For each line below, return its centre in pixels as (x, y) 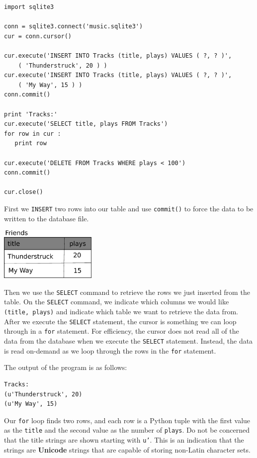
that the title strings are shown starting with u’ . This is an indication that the (124, 440)
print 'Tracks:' (31, 114)
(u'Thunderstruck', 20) (43, 394)
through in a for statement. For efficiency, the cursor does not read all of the (122, 331)
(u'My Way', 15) (31, 404)
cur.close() (24, 192)
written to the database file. (46, 218)
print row (31, 143)
